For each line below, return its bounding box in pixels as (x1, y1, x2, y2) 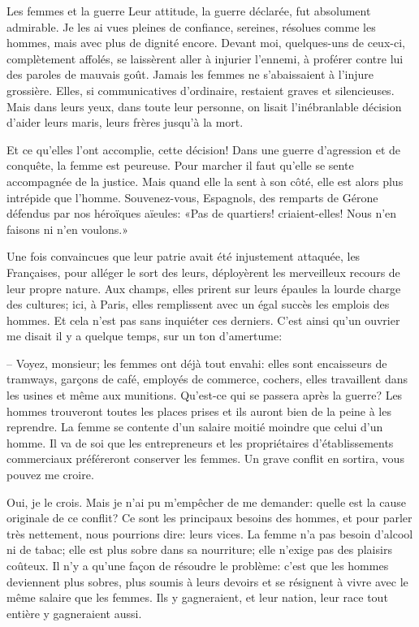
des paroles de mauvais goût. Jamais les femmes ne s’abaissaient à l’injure (6, 66, 374, 83)
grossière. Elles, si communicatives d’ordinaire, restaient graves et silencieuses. (6, 81, 395, 98)
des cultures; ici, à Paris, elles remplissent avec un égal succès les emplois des (6, 296, 390, 313)
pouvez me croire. (6, 466, 94, 483)
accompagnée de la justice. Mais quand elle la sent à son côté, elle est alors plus (6, 172, 404, 189)
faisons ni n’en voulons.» (6, 220, 128, 237)
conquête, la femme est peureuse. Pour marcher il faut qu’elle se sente (6, 157, 354, 174)
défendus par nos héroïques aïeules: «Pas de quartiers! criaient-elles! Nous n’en (6, 205, 397, 222)
